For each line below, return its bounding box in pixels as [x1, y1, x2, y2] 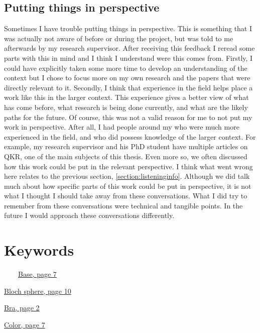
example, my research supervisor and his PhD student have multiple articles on [4, 141, 248, 152]
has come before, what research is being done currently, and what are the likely [4, 101, 248, 112]
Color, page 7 [4, 319, 45, 329]
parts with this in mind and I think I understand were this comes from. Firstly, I [4, 52, 253, 63]
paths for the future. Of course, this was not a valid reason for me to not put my [4, 112, 252, 122]
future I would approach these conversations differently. [4, 210, 175, 220]
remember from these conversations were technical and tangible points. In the [4, 200, 243, 210]
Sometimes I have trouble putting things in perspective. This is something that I [4, 23, 252, 34]
